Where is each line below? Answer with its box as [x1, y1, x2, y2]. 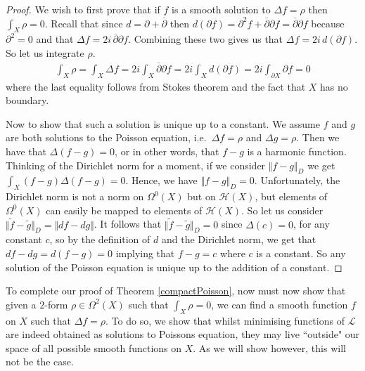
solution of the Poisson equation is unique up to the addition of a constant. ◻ [6, 259, 342, 274]
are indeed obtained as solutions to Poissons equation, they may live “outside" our [6, 327, 360, 341]
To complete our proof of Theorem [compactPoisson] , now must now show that [6, 283, 346, 298]
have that [6, 144, 46, 158]
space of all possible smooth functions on [6, 340, 182, 355]
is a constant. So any [256, 245, 346, 260]
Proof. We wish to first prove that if [6, 2, 160, 16]
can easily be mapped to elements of [46, 202, 203, 217]
